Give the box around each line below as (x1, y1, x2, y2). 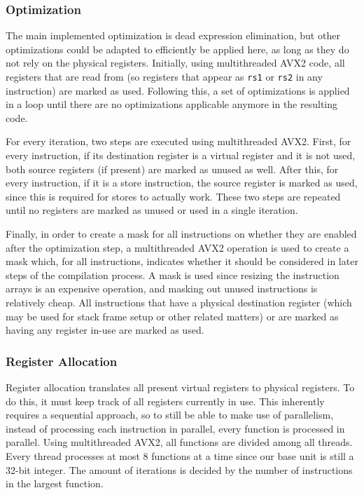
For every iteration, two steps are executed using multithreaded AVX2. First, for (6, 134, 351, 149)
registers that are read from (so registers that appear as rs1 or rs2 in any (6, 69, 323, 83)
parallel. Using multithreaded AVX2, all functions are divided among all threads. (6, 435, 353, 449)
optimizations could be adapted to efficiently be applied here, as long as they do (6, 41, 349, 56)
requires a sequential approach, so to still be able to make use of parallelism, (6, 407, 334, 422)
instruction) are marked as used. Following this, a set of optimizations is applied (6, 83, 350, 97)
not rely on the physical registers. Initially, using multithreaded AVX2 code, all (6, 55, 345, 70)
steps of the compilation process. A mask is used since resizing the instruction (6, 267, 339, 282)
